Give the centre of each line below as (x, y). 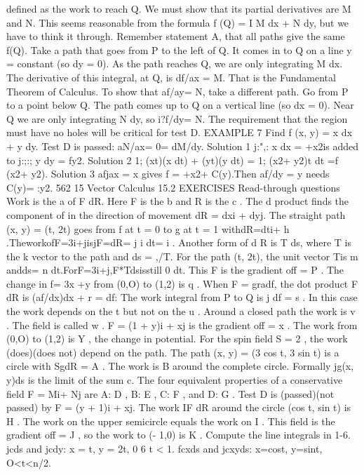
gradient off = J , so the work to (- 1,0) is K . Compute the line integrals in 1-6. (178, 435)
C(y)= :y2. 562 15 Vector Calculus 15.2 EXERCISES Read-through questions (173, 187)
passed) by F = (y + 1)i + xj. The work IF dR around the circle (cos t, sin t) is (179, 407)
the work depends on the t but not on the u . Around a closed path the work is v (181, 311)
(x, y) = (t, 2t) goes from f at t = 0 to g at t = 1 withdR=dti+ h (148, 228)
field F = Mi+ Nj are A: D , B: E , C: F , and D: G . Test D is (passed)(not (170, 393)
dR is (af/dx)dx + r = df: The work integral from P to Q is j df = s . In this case (182, 297)
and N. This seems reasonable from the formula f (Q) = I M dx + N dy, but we (178, 22)
